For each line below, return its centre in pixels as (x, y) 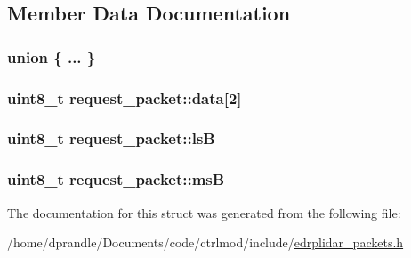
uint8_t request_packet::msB (116, 179)
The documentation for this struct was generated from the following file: (204, 212)
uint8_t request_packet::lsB (111, 138)
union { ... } (52, 56)
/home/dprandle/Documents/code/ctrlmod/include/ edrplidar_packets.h (205, 242)
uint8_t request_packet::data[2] (125, 97)
